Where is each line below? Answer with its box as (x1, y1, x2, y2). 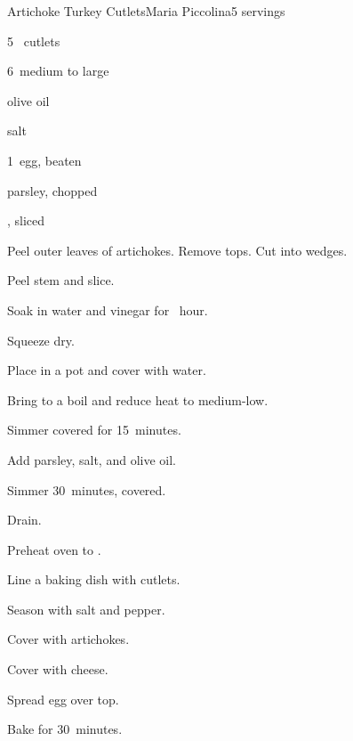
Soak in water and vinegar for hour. (7, 300, 208, 319)
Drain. (7, 510, 42, 529)
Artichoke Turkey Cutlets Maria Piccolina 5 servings (7, 2, 285, 20)
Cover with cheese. (7, 660, 108, 679)
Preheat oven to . (7, 540, 101, 558)
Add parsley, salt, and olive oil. (7, 450, 176, 468)
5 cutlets (7, 31, 60, 50)
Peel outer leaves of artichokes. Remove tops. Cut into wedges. (7, 240, 348, 259)
